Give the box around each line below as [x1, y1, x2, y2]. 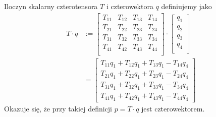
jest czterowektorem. [141, 103, 205, 113]
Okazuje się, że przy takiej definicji [4, 103, 113, 113]
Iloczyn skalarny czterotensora [4, 1, 98, 11]
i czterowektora [106, 1, 153, 11]
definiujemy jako [161, 1, 212, 11]
